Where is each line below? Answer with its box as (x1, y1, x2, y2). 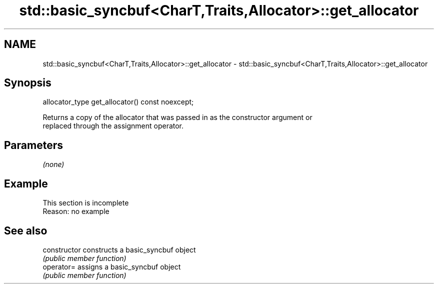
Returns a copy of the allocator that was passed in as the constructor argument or (42, 113, 312, 122)
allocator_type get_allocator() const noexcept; (42, 97, 194, 106)
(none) (42, 160, 64, 169)
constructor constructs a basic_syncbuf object (42, 245, 196, 254)
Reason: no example (42, 207, 109, 216)
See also (4, 224, 47, 237)
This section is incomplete (42, 198, 129, 207)
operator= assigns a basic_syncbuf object (42, 262, 181, 271)
